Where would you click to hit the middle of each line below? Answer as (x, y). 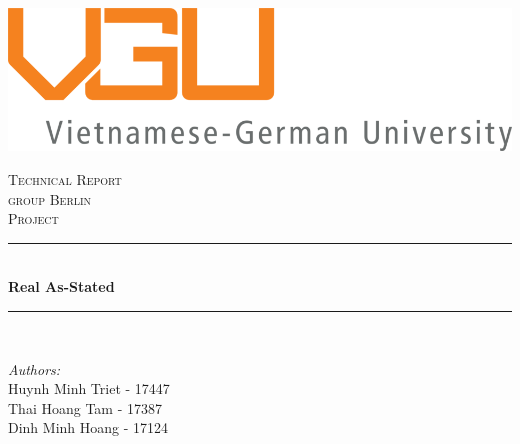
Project (33, 218)
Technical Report (65, 179)
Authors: (34, 368)
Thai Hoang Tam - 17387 (85, 407)
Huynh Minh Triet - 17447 (89, 388)
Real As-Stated (61, 286)
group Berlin (50, 198)
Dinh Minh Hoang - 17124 (88, 427)
